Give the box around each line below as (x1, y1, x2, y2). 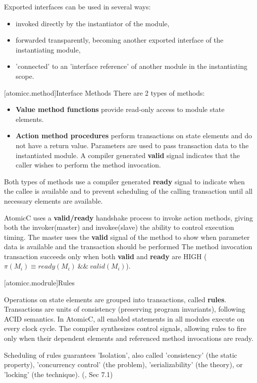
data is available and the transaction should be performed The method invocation (4, 241, 253, 252)
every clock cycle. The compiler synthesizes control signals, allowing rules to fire (4, 323, 247, 333)
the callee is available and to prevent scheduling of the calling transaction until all (4, 186, 253, 196)
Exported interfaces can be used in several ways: (4, 1, 151, 11)
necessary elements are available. (4, 195, 103, 206)
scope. (15, 70, 34, 81)
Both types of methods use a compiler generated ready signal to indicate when (4, 176, 245, 186)
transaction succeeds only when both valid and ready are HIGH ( (4, 251, 207, 261)
